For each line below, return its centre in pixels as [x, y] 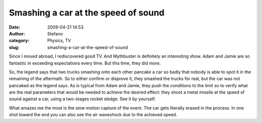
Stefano [55, 33]
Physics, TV [59, 41]
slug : [14, 47]
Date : [15, 27]
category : [19, 41]
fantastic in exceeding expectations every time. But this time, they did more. [85, 63]
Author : [17, 33]
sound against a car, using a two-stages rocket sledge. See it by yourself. [82, 99]
